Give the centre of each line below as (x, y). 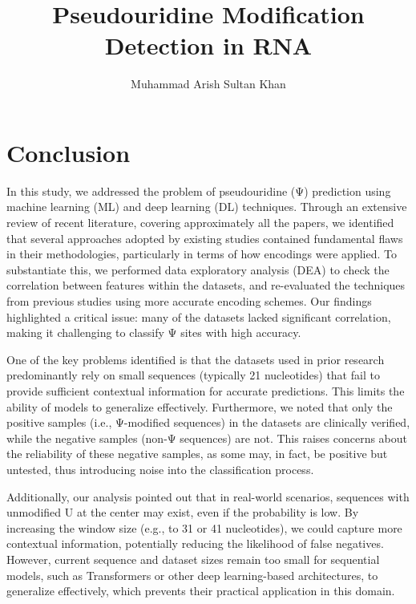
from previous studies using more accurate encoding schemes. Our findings (189, 301)
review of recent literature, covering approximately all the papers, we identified (200, 223)
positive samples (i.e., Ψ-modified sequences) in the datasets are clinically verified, (208, 422)
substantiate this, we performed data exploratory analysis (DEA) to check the (198, 269)
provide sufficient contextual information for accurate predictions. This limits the (206, 390)
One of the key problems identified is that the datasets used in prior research (196, 359)
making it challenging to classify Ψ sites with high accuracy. (154, 332)
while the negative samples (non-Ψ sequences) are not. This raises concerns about (207, 438)
